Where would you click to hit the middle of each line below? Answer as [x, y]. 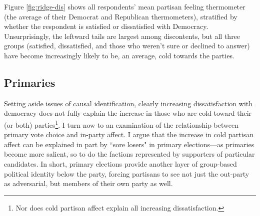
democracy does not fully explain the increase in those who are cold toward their [128, 113]
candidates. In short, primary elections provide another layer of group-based [120, 163]
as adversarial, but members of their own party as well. [88, 183]
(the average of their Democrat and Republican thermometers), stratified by [121, 16]
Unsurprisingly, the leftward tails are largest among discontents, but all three [122, 36]
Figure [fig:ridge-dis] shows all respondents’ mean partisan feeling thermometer [125, 6]
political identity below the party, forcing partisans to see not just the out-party [127, 173]
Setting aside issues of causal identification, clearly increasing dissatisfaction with [128, 103]
